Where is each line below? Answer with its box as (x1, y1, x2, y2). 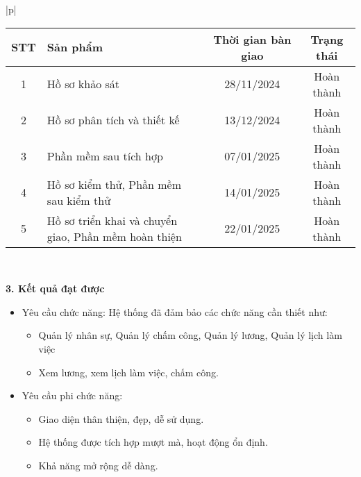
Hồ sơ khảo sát (47, 76, 119, 92)
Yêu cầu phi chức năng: (22, 388, 123, 403)
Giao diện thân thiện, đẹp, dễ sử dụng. (38, 411, 204, 426)
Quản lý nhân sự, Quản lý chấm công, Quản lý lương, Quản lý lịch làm (38, 328, 342, 342)
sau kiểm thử (47, 192, 111, 208)
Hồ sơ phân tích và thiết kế (47, 112, 180, 128)
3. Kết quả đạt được (6, 281, 105, 296)
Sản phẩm (47, 39, 103, 56)
